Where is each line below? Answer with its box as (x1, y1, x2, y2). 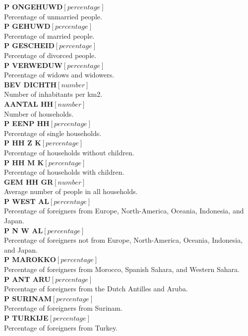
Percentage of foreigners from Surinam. (4, 303, 123, 313)
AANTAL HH (4, 98, 54, 109)
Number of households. (4, 108, 74, 119)
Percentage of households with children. (4, 167, 124, 177)
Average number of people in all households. (4, 186, 138, 197)
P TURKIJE (4, 313, 49, 323)
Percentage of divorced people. (4, 50, 97, 60)
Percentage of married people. (4, 30, 95, 41)
